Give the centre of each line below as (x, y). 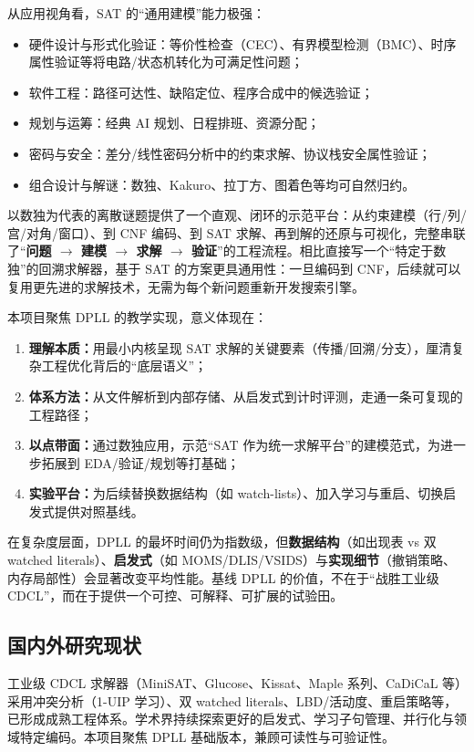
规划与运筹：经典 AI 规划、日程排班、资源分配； (174, 123)
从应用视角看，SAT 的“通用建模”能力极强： (137, 13)
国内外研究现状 (74, 645)
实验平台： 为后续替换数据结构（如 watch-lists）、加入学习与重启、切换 (236, 493)
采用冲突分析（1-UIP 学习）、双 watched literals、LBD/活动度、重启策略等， (232, 700)
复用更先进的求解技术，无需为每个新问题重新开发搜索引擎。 (186, 286)
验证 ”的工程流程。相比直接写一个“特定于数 (319, 251)
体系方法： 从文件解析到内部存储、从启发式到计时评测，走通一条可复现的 (246, 396)
